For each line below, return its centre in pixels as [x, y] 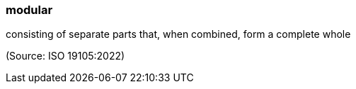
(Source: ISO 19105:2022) [65, 56]
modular [29, 10]
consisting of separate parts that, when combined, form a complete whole [178, 34]
